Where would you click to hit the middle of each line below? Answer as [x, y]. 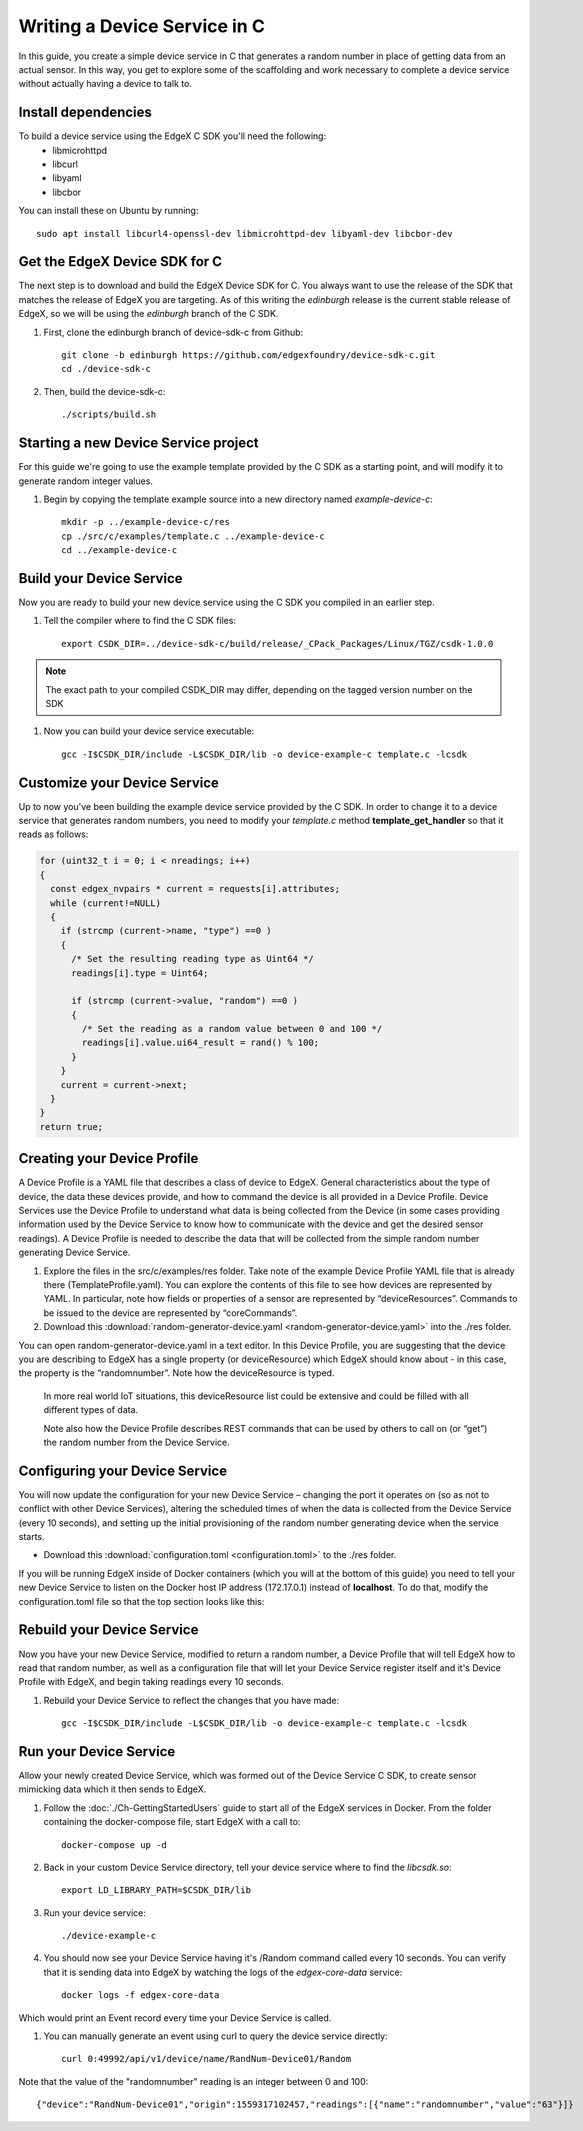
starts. [31, 1537]
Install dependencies [85, 112]
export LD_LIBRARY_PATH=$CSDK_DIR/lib [156, 1890]
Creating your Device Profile [108, 1158]
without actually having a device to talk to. [105, 84]
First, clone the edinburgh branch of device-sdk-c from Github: [173, 332]
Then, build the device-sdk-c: [104, 391]
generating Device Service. [74, 1252]
